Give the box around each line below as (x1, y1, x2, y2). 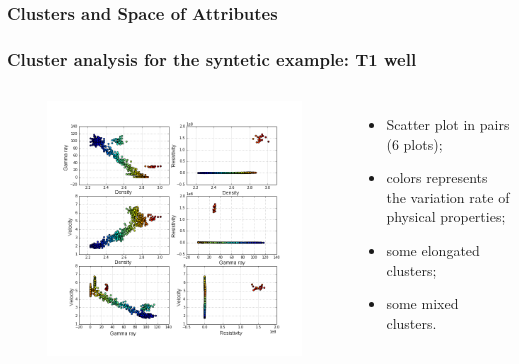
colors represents (386, 167, 488, 188)
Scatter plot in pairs (386, 114, 510, 135)
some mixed (386, 293, 459, 314)
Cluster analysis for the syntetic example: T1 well (7, 46, 417, 71)
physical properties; (386, 206, 506, 227)
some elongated (386, 240, 480, 261)
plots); (403, 133, 443, 154)
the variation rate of (386, 186, 510, 207)
